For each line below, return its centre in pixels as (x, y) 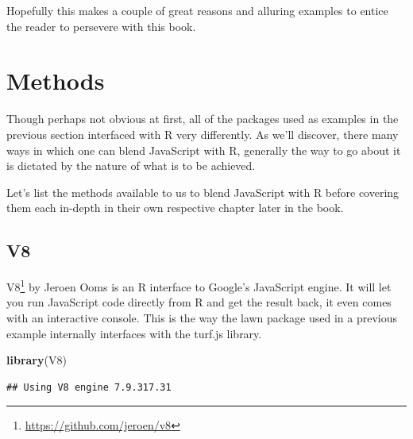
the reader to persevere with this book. (101, 26)
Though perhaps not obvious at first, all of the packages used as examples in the (203, 119)
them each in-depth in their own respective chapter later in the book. (175, 208)
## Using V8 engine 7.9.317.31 (89, 387)
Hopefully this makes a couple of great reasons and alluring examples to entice (197, 10)
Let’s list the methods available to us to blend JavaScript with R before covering (203, 192)
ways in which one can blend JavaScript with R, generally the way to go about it (204, 150)
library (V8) (37, 360)
